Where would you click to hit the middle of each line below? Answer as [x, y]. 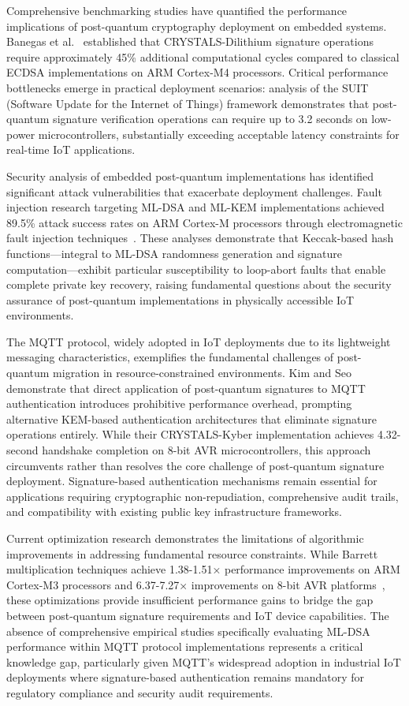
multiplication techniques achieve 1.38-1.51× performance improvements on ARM [203, 569]
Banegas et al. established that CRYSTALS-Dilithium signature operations [190, 41]
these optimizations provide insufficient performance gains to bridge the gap [190, 600]
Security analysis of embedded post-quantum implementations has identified [190, 176]
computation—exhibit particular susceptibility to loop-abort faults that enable [196, 269]
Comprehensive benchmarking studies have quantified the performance [177, 10]
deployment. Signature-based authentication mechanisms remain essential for [192, 481]
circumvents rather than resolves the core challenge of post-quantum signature [195, 465]
